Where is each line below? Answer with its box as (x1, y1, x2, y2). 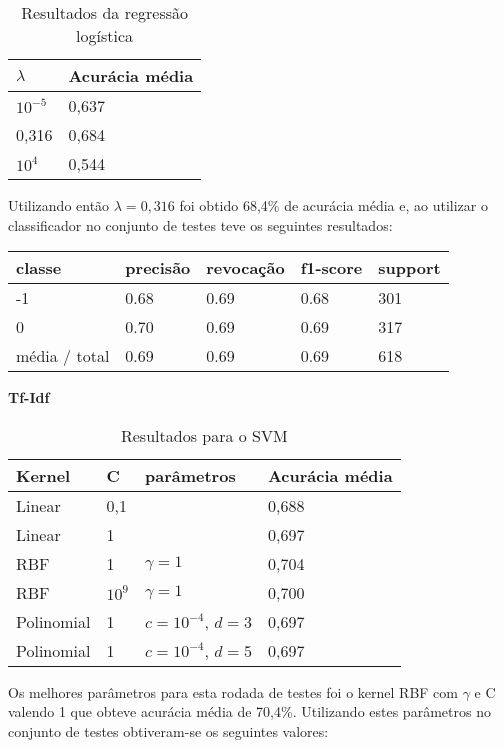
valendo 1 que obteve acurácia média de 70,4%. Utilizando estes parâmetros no (8, 701, 491, 722)
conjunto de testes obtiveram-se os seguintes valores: (8, 720, 329, 741)
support (378, 256, 441, 280)
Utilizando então (8, 195, 110, 215)
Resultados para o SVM (120, 423, 288, 447)
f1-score (300, 256, 363, 280)
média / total (16, 344, 110, 368)
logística (76, 24, 134, 47)
